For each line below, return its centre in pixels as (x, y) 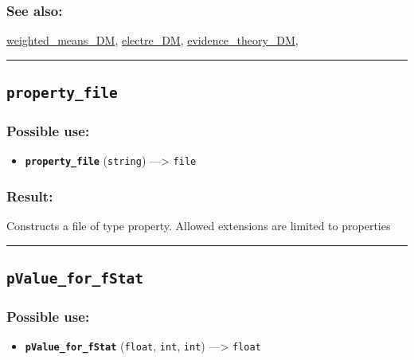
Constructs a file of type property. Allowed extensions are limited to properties (199, 226)
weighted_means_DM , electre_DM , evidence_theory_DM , (152, 40)
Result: (30, 196)
